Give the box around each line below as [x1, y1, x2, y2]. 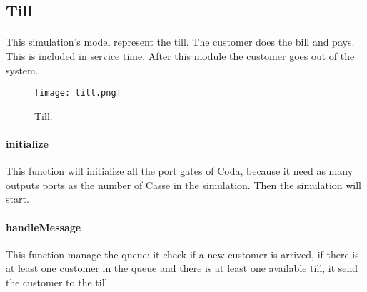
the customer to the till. [6, 274, 111, 289]
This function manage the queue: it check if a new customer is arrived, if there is [6, 246, 359, 261]
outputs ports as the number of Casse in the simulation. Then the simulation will [6, 177, 362, 192]
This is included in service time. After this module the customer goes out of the [6, 48, 355, 63]
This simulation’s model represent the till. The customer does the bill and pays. [6, 34, 355, 49]
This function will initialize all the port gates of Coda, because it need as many [6, 163, 353, 178]
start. [6, 191, 29, 206]
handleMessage [6, 219, 81, 234]
